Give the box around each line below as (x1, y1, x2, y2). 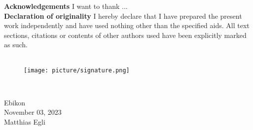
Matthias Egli (4, 117, 45, 127)
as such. (4, 39, 28, 50)
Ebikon (4, 97, 25, 107)
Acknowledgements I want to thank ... (4, 1, 128, 11)
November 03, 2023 (4, 107, 62, 117)
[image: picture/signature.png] (24, 66, 130, 74)
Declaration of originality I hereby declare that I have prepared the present (4, 10, 242, 21)
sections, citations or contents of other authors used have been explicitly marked (4, 30, 247, 40)
